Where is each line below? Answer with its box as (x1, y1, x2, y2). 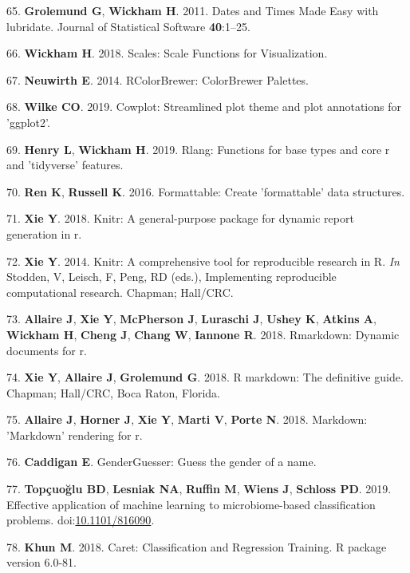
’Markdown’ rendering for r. (6, 426, 143, 443)
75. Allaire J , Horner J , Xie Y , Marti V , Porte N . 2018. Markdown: (6, 411, 368, 428)
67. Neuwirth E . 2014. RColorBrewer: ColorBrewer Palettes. (6, 71, 309, 88)
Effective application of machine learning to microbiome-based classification (6, 496, 376, 512)
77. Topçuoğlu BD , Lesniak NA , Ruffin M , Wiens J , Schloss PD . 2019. (6, 480, 392, 497)
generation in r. (6, 225, 82, 242)
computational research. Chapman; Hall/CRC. (6, 283, 234, 300)
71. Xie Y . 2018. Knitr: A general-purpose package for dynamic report (6, 210, 354, 227)
